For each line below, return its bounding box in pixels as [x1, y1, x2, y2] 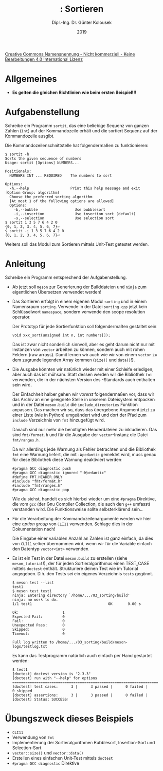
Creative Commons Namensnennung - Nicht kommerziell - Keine [5, 51, 135, 57]
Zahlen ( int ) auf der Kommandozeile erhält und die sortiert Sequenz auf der [5, 128, 158, 133]
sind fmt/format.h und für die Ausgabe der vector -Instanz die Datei [12, 432, 148, 438]
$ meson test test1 [12, 588, 52, 593]
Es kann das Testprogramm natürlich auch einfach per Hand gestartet [12, 652, 152, 658]
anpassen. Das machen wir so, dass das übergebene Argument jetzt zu [12, 406, 156, 412]
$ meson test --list [12, 580, 54, 585]
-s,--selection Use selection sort [14, 216, 114, 220]
